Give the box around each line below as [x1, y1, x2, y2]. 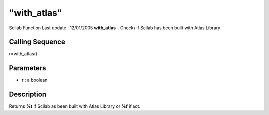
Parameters [9, 64, 46, 72]
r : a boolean [21, 77, 48, 83]
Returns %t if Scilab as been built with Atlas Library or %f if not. [9, 103, 141, 109]
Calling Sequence [9, 38, 66, 46]
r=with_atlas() [9, 51, 37, 57]
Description [9, 90, 47, 99]
